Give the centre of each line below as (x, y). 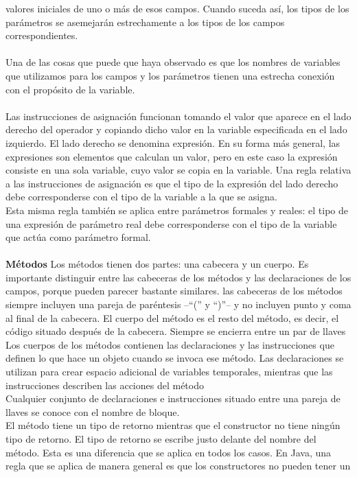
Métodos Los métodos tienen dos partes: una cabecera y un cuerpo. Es (157, 264)
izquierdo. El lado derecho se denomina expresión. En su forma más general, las (173, 142)
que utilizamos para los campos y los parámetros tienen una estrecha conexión (170, 75)
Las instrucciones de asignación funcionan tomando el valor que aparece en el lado (178, 116)
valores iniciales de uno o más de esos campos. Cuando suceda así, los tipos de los (177, 8)
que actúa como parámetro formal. (78, 237)
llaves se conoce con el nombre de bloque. (93, 411)
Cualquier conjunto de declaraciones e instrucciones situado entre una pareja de (173, 398)
